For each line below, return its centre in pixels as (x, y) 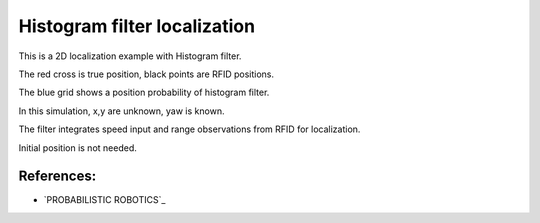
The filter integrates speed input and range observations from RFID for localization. (189, 129)
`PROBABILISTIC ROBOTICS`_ (104, 200)
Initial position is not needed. (77, 147)
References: (57, 176)
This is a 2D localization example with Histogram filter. (130, 56)
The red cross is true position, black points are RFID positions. (146, 74)
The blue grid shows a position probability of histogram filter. (144, 92)
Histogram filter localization (136, 26)
